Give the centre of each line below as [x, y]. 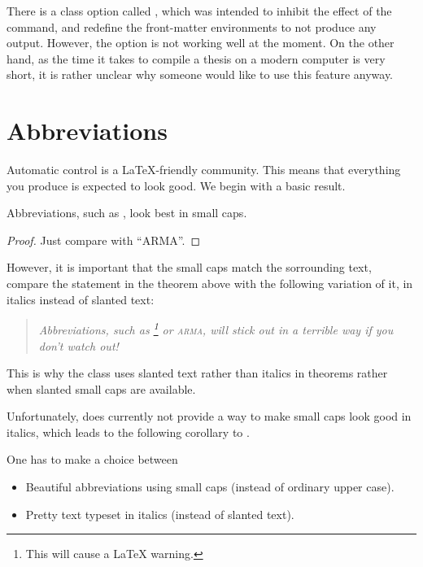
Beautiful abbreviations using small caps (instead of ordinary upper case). [210, 487]
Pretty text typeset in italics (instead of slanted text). [160, 514]
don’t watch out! [78, 345]
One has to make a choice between [92, 459]
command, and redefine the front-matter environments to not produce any [192, 26]
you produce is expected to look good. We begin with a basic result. [176, 185]
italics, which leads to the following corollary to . [128, 432]
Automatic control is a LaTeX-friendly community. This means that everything [204, 170]
